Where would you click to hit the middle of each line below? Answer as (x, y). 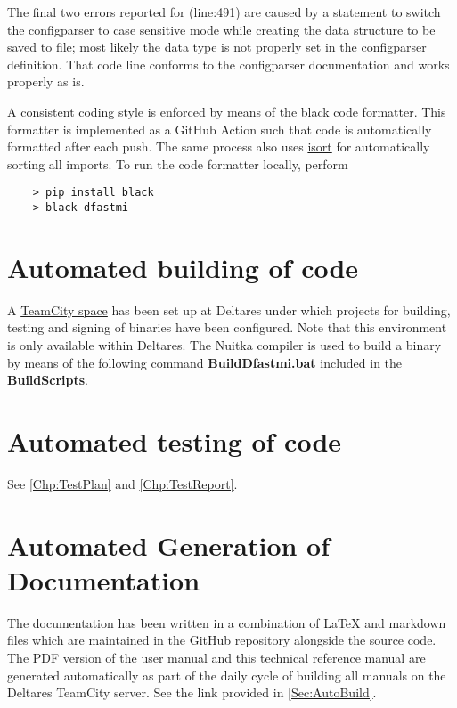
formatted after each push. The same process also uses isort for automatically (219, 146)
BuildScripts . (48, 380)
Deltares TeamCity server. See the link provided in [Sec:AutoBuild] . (192, 692)
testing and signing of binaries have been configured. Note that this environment (227, 327)
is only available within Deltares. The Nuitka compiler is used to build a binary (224, 344)
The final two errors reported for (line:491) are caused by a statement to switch (224, 12)
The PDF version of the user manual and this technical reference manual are (216, 657)
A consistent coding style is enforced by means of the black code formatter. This (227, 111)
